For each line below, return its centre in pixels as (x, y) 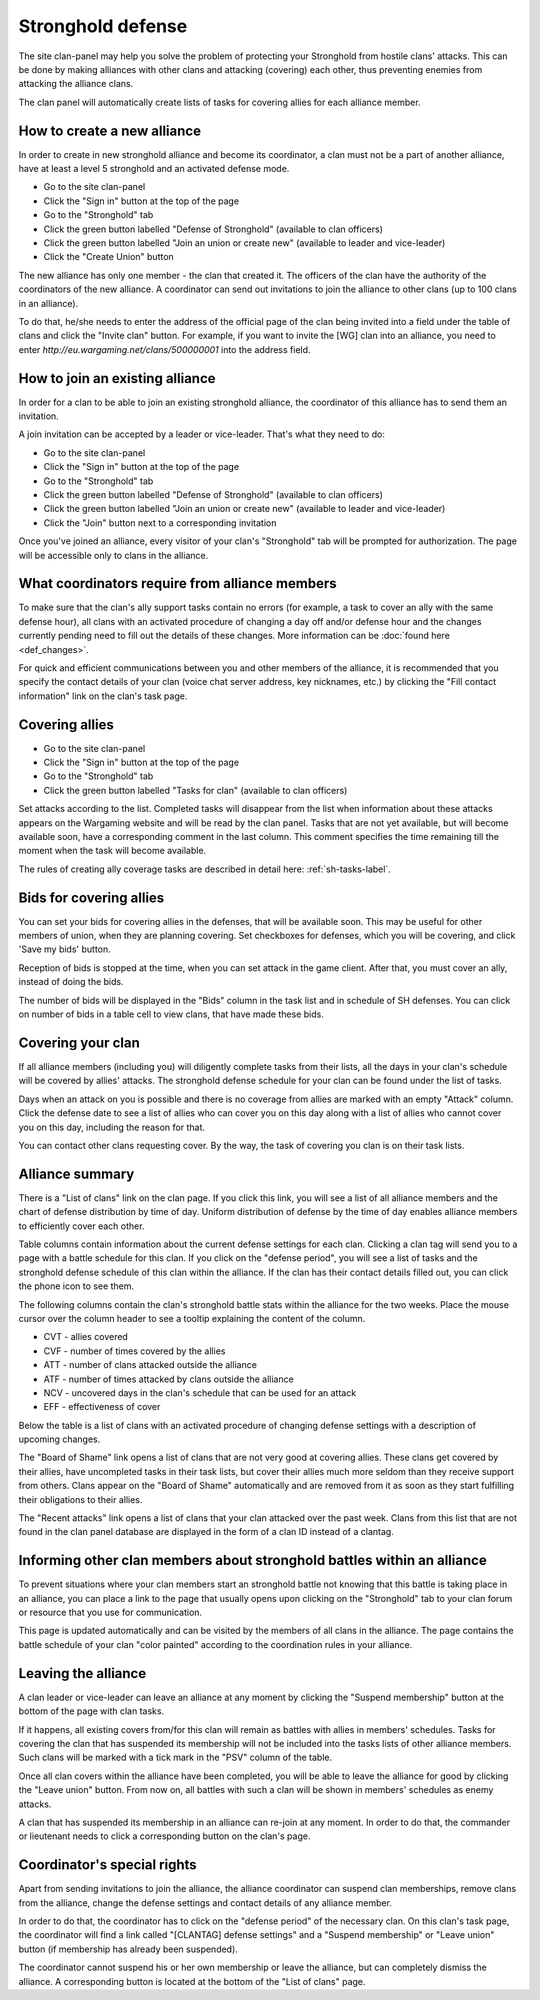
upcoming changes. (59, 1439)
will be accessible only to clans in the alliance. (113, 555)
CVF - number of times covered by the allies (134, 1351)
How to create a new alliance (110, 130)
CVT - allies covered (86, 1337)
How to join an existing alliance (117, 378)
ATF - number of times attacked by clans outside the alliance (168, 1379)
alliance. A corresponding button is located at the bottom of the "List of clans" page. (192, 1981)
